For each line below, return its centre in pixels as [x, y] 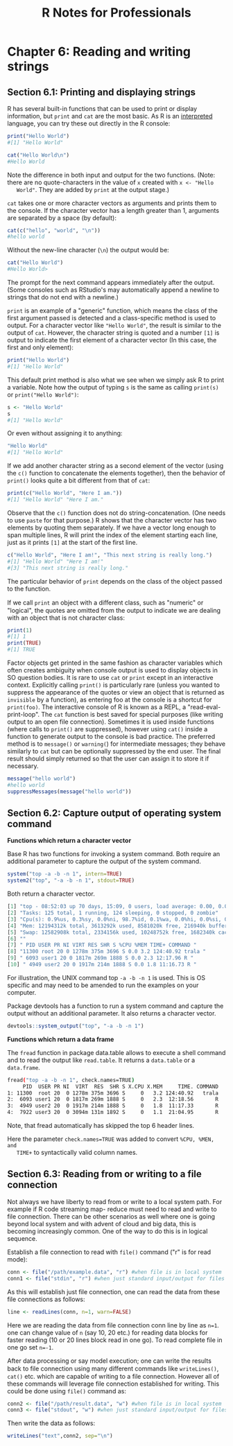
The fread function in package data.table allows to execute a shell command [116, 1052]
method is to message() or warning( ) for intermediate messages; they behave [116, 744]
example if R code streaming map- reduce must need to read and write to [112, 1209]
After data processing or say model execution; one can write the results [109, 1361]
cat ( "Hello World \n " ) [38, 155]
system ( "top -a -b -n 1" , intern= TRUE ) [65, 874]
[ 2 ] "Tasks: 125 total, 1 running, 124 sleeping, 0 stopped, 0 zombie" [113, 913]
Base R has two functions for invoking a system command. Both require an [114, 854]
